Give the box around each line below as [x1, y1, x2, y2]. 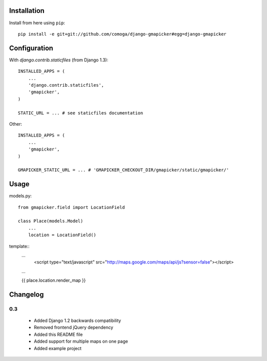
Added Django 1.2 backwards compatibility [34, 317, 121, 324]
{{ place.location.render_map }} [21, 277, 86, 283]
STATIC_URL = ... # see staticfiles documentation [18, 110, 143, 116]
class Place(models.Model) [18, 218, 84, 224]
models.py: [9, 193, 32, 199]
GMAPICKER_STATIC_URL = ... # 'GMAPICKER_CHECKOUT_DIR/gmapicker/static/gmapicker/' [18, 167, 229, 173]
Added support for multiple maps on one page [34, 338, 128, 344]
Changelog [9, 290, 44, 299]
